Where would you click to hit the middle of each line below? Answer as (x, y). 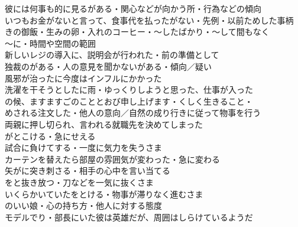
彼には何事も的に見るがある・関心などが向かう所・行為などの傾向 (133, 8)
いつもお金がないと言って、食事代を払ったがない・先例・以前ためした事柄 (149, 20)
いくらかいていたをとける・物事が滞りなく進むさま (104, 194)
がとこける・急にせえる (50, 136)
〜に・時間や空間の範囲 (50, 43)
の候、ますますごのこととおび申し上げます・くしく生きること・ (129, 101)
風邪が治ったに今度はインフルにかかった (83, 78)
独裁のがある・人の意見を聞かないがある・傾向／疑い (108, 66)
